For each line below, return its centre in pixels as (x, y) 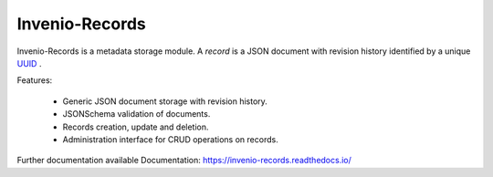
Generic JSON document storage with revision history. (165, 101)
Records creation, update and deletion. (136, 127)
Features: (35, 80)
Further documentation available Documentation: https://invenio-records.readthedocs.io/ (184, 161)
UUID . (29, 63)
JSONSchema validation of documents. (136, 114)
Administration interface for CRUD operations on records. (170, 139)
